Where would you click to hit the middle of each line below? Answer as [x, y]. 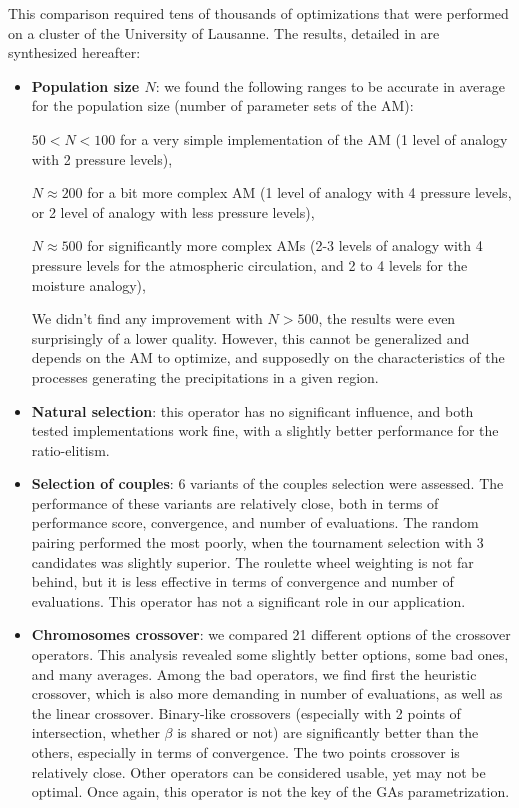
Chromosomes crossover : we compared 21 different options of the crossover [271, 634]
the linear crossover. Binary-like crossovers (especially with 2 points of [246, 712]
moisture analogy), [88, 284]
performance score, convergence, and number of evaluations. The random [255, 522]
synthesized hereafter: [74, 52]
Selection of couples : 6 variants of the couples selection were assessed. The [267, 483]
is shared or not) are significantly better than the [328, 732]
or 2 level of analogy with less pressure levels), [173, 211]
